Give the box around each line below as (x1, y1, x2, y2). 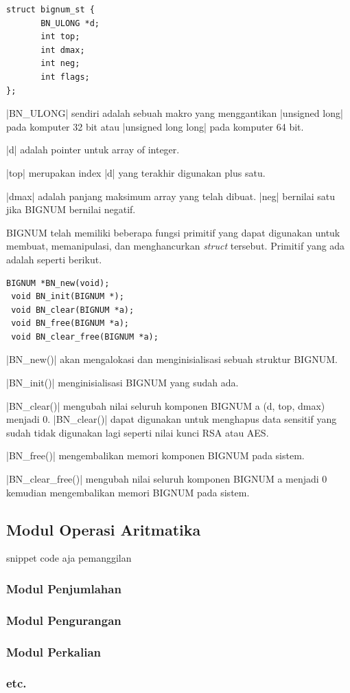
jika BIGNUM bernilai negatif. (6, 202, 136, 217)
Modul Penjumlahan (6, 580, 121, 597)
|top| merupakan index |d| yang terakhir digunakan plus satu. (6, 165, 266, 179)
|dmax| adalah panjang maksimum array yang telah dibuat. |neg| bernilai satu (6, 188, 336, 203)
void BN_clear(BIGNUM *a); (11, 305, 135, 315)
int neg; (40, 58, 80, 69)
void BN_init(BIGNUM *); (11, 291, 124, 302)
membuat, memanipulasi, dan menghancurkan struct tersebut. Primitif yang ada (6, 239, 345, 253)
